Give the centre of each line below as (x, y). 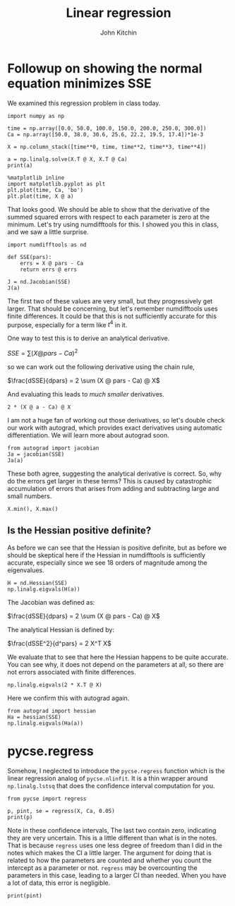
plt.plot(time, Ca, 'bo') (45, 190)
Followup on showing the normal (105, 68)
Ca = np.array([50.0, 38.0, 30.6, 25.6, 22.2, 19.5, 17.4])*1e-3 (105, 134)
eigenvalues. (26, 570)
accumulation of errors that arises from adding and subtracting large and (113, 489)
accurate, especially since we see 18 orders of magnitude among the (107, 562)
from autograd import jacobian (53, 448)
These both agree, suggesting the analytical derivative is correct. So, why (115, 473)
